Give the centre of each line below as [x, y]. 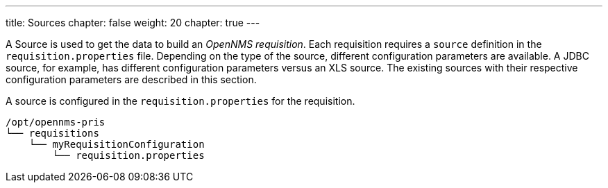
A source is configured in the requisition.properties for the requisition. [180, 101]
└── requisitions [52, 133]
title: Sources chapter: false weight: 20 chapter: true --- [133, 23]
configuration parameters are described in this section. [131, 79]
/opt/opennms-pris [56, 122]
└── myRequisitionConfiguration [117, 144]
